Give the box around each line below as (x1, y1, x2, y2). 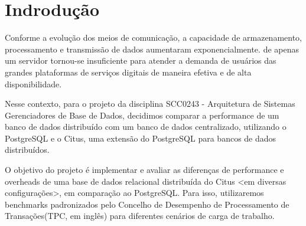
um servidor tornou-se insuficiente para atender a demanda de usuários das (5, 54, 276, 67)
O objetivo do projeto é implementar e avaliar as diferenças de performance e (5, 163, 284, 176)
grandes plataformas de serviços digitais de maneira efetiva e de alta (5, 65, 252, 78)
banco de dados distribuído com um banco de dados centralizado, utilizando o (5, 120, 287, 133)
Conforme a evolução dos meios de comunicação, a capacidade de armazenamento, (5, 31, 302, 44)
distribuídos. (5, 143, 50, 156)
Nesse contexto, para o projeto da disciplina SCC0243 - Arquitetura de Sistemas (5, 97, 295, 110)
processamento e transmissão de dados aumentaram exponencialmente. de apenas (5, 42, 299, 55)
